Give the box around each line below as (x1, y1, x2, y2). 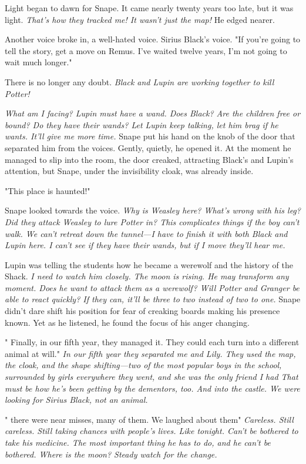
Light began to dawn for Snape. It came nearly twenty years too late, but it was (5, 2, 294, 14)
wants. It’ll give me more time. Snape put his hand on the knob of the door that (5, 130, 295, 142)
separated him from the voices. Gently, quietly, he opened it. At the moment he (5, 141, 291, 153)
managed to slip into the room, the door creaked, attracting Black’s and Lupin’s (5, 153, 294, 165)
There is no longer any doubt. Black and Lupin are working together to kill (5, 75, 274, 88)
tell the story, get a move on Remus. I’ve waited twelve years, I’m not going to (5, 44, 287, 56)
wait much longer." (5, 56, 72, 68)
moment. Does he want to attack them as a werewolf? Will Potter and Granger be (5, 281, 300, 293)
